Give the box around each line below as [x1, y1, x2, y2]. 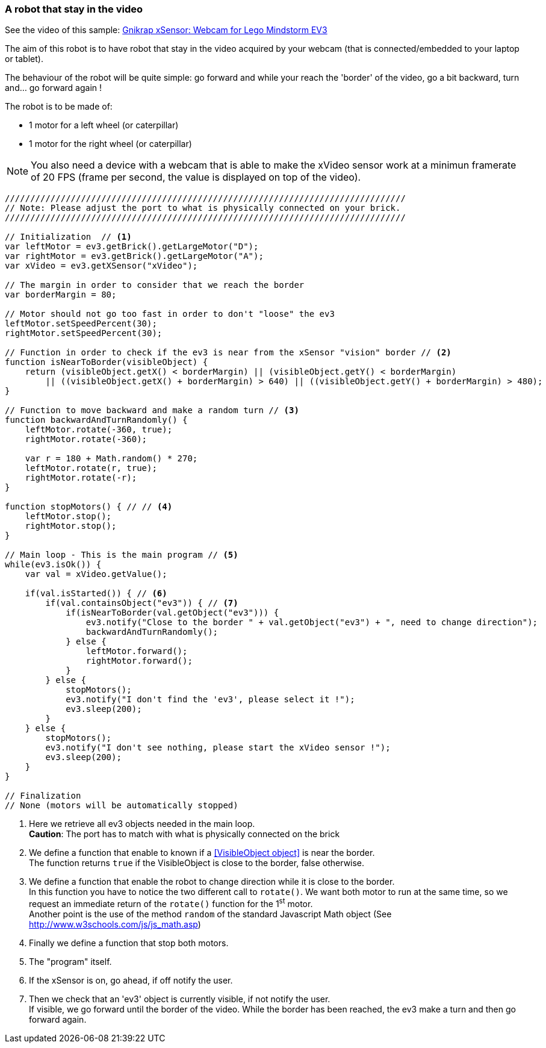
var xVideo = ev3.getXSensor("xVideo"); [5, 261, 198, 271]
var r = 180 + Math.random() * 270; [25, 454, 198, 464]
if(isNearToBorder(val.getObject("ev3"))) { [66, 608, 279, 618]
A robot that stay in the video [5, 3, 143, 15]
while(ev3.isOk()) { [5, 560, 102, 570]
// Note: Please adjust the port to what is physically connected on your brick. [5, 203, 401, 213]
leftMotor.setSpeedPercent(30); [5, 319, 157, 329]
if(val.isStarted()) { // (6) [25, 588, 167, 599]
